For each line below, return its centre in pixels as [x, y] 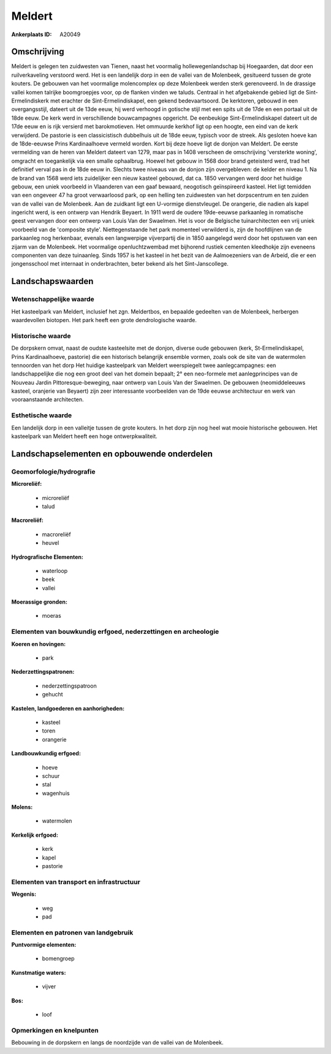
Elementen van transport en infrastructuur [76, 882]
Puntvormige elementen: [44, 945]
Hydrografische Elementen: [48, 557]
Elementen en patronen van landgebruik [72, 933]
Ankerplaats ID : [32, 34]
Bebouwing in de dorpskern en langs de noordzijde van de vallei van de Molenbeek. [117, 1042]
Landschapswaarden [52, 281]
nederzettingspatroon [70, 686]
